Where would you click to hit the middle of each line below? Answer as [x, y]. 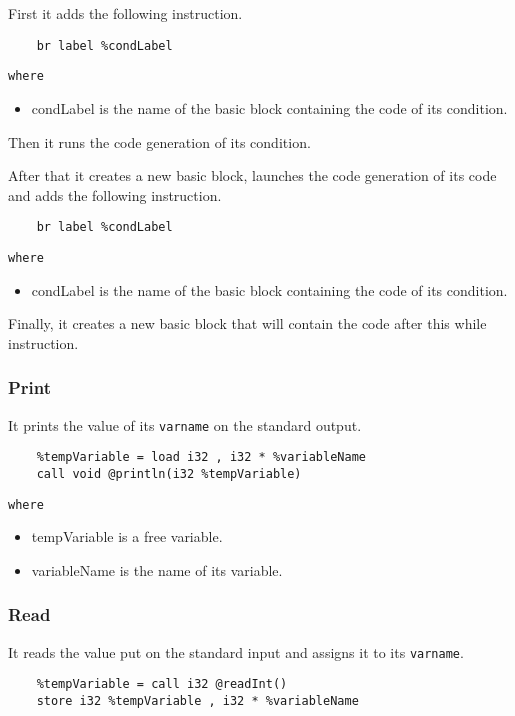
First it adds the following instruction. [125, 13]
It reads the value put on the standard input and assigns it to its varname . [236, 651]
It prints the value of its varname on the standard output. [185, 424]
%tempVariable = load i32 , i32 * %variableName [201, 457]
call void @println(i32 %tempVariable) [169, 473]
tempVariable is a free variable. [127, 536]
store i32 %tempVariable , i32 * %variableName [197, 700]
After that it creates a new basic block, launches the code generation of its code [252, 175]
